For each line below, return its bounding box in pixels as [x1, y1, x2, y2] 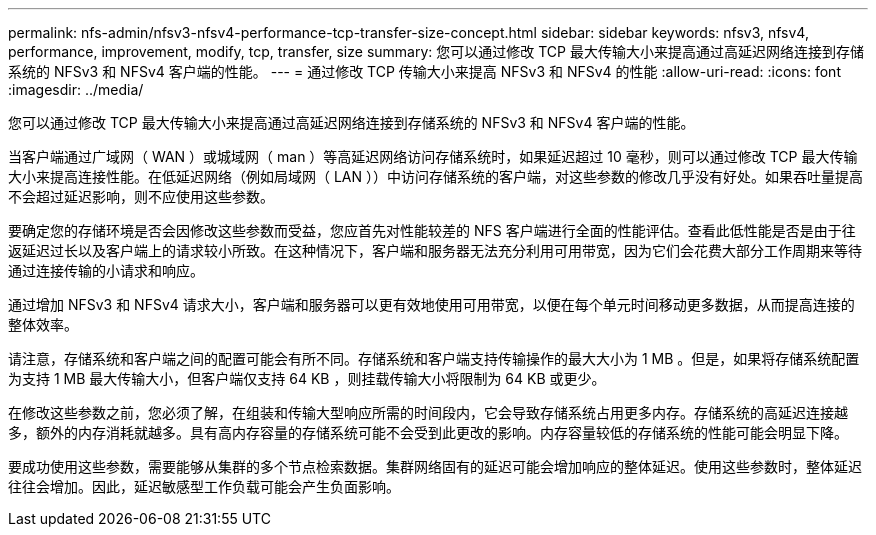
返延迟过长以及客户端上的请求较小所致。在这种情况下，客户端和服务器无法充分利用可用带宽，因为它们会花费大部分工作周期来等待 [8, 242, 862, 259]
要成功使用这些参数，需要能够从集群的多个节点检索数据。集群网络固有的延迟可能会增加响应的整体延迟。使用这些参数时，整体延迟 [8, 458, 862, 475]
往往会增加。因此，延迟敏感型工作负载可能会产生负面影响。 [8, 478, 400, 495]
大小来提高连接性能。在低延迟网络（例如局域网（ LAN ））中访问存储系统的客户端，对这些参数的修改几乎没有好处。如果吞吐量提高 [8, 168, 863, 185]
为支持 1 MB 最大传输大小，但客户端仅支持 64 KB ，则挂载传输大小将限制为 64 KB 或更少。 [8, 370, 606, 387]
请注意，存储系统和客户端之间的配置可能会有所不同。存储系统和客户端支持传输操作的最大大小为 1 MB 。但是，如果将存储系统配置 [8, 350, 860, 367]
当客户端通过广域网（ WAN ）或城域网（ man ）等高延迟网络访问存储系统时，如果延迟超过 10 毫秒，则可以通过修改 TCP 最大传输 [8, 148, 858, 165]
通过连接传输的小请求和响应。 [8, 262, 204, 279]
